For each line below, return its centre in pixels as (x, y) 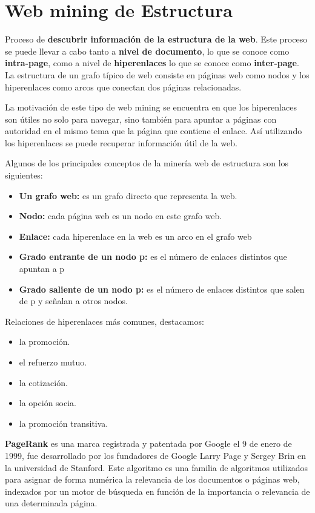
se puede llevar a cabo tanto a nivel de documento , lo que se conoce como (147, 51)
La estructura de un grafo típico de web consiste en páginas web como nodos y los (157, 74)
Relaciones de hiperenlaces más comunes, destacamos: (104, 321)
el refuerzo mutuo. (53, 362)
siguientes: (24, 175)
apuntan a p (42, 269)
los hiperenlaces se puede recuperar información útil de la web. (121, 142)
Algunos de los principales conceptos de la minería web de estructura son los (147, 163)
